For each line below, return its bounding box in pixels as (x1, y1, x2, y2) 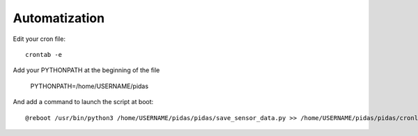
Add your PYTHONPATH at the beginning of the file (13, 66, 160, 74)
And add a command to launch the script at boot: (13, 98, 154, 106)
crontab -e (25, 51, 63, 58)
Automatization (13, 10, 104, 26)
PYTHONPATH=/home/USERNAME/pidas (30, 82, 149, 90)
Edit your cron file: (13, 35, 66, 43)
